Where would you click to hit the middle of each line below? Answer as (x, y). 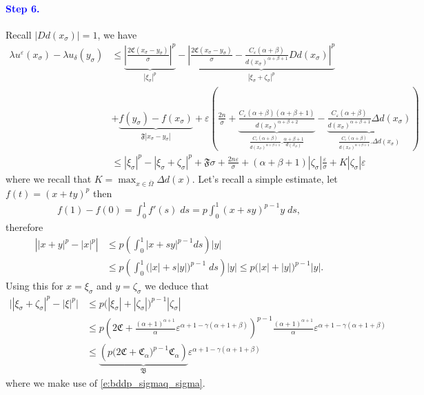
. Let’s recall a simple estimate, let (265, 178)
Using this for (34, 286)
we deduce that (176, 286)
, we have (117, 34)
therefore (24, 226)
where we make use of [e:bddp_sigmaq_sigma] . (105, 382)
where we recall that (49, 178)
